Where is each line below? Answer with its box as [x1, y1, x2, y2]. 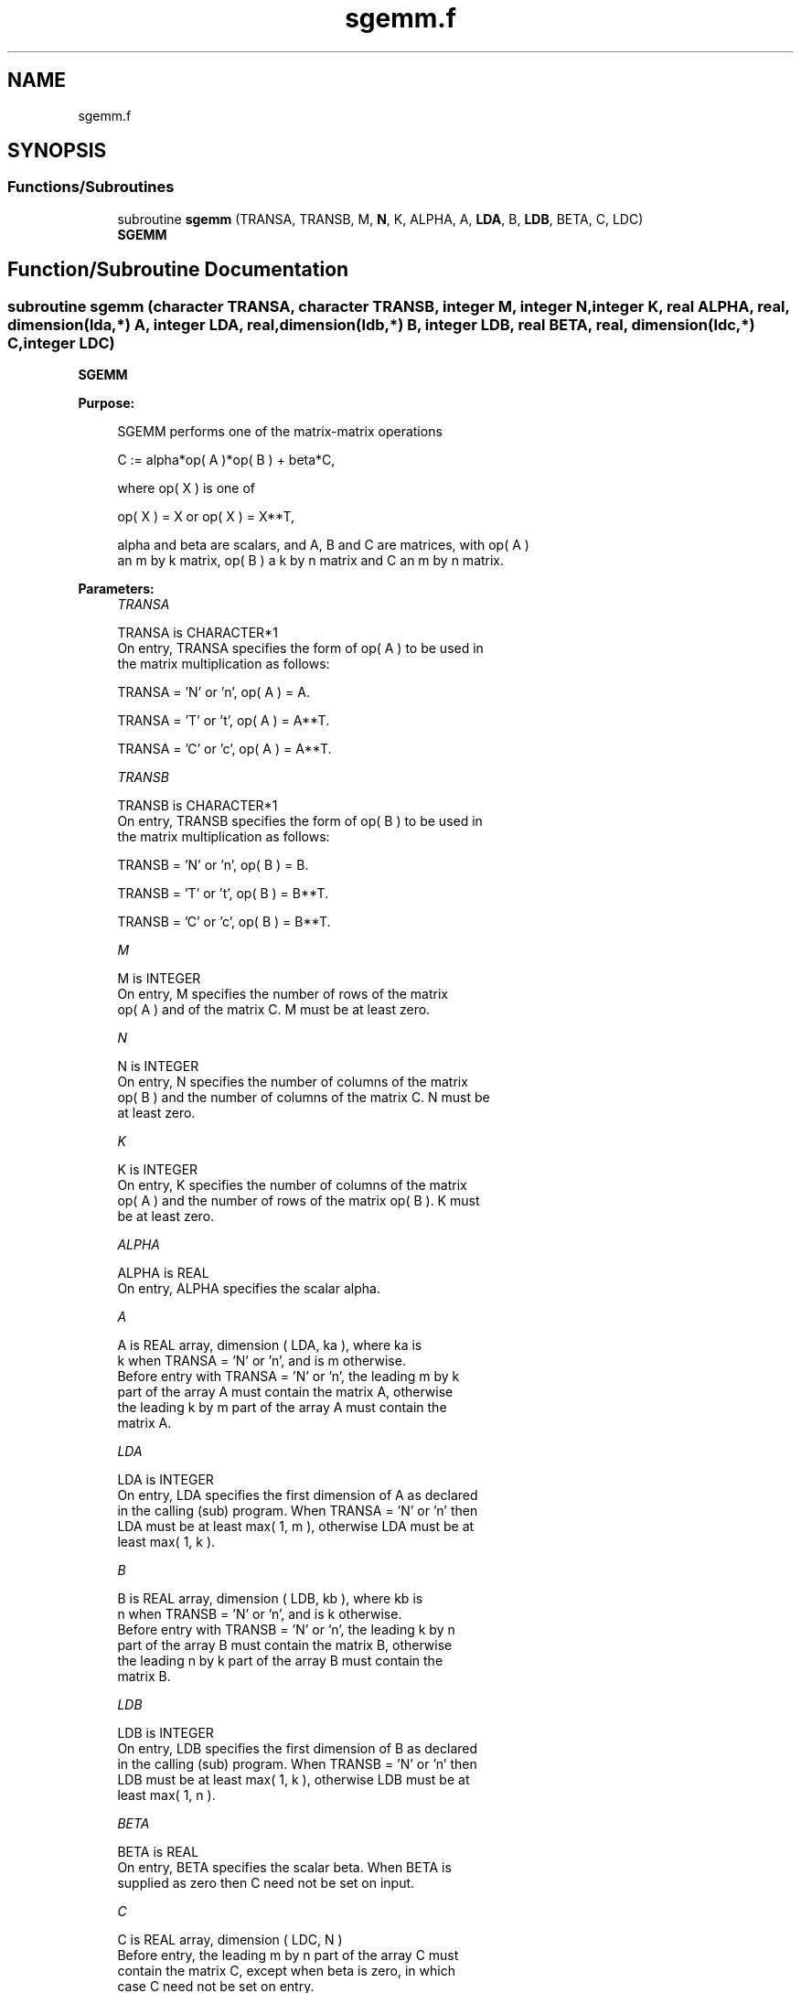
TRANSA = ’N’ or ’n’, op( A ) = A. [117, 684, 310, 701]
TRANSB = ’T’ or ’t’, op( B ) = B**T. [117, 885, 329, 902]
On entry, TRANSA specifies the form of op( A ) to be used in [117, 640, 484, 657]
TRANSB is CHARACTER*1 [117, 798, 278, 814]
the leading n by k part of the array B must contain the [117, 1653, 443, 1669]
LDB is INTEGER [117, 1725, 214, 1741]
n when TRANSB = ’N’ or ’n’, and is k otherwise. [117, 1606, 402, 1623]
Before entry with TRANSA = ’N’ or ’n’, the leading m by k [117, 1368, 460, 1385]
